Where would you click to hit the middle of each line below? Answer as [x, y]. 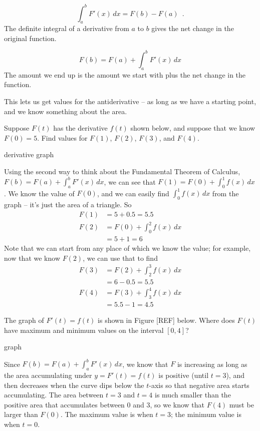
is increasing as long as [212, 364]
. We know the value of [39, 193]
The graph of [24, 320]
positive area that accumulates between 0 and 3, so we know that [104, 404]
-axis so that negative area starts [199, 385]
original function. [30, 38]
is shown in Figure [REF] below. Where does [166, 320]
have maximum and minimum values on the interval [84, 330]
